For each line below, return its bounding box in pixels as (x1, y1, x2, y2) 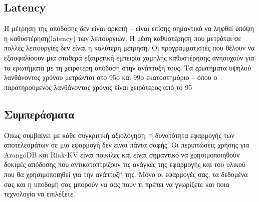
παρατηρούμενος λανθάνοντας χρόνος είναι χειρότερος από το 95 (4, 81, 192, 92)
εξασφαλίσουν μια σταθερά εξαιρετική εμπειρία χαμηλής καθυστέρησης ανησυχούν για (4, 52, 254, 62)
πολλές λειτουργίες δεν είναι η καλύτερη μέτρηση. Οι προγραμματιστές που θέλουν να (4, 42, 255, 53)
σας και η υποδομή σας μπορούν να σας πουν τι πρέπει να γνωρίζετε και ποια (4, 178, 229, 189)
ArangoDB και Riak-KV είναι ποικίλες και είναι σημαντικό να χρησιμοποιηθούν (4, 149, 240, 159)
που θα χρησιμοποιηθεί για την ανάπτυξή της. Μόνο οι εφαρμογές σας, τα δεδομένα (4, 168, 248, 179)
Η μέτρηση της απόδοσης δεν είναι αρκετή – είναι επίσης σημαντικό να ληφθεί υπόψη (4, 23, 254, 33)
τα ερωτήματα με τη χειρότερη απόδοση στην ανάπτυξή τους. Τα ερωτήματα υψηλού (4, 62, 251, 72)
